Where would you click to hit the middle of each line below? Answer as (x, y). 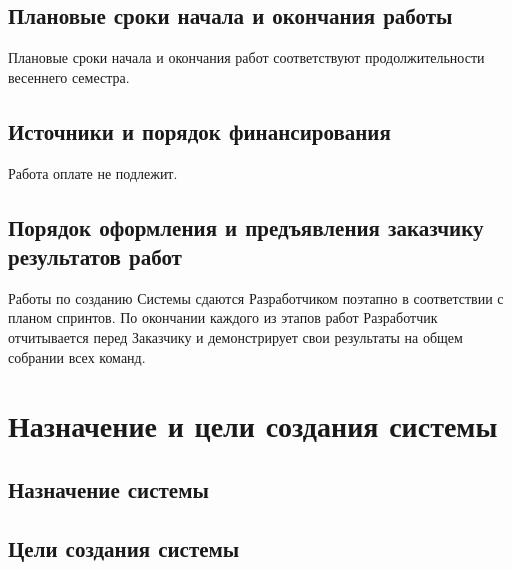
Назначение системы (108, 488)
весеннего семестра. (69, 76)
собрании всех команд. (77, 356)
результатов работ (95, 255)
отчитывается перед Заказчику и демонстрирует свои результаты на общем (235, 336)
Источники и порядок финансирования (199, 130)
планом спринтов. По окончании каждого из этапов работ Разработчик (223, 317)
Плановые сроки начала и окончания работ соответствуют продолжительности (246, 57)
